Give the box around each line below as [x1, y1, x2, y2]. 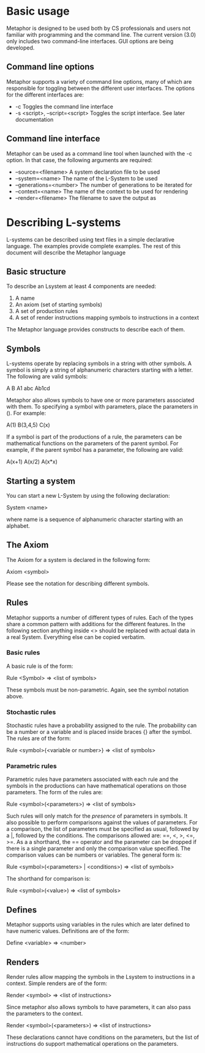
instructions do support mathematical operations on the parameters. [6, 1040, 179, 1047]
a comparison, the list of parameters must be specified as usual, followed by [6, 826, 199, 833]
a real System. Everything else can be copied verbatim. [6, 633, 146, 640]
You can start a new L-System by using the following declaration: [6, 492, 170, 499]
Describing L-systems [6, 215, 121, 229]
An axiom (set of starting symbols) [15, 301, 103, 308]
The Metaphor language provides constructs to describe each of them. [6, 326, 185, 333]
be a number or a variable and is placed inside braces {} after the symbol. [6, 728, 192, 736]
